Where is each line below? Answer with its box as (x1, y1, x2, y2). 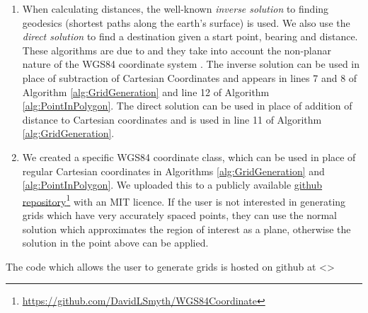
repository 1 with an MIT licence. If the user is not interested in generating (22, 191, 346, 208)
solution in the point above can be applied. (22, 235, 209, 250)
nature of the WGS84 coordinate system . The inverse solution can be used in (22, 57, 360, 71)
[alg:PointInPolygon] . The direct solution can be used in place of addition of (22, 98, 352, 113)
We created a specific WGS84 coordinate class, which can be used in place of (22, 149, 356, 164)
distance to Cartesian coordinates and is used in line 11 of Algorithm (22, 112, 322, 126)
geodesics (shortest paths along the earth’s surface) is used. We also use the (22, 15, 350, 30)
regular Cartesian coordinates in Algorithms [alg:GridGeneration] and (22, 163, 325, 178)
